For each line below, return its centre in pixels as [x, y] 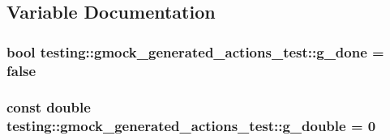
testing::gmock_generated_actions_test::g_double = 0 [191, 126]
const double [49, 107]
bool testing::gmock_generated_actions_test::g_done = [195, 51]
